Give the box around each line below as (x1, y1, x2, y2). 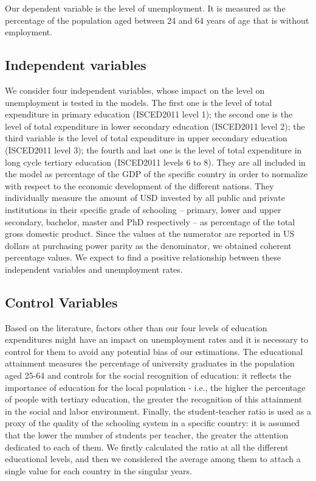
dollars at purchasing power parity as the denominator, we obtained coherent (5, 239, 292, 251)
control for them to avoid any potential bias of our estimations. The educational (5, 345, 303, 357)
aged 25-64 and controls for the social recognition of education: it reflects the (5, 369, 291, 382)
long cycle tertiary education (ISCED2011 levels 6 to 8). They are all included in (5, 155, 306, 168)
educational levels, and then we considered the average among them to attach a (5, 452, 301, 465)
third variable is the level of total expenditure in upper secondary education (5, 132, 287, 144)
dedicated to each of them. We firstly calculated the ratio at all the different (5, 440, 289, 453)
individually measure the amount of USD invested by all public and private (5, 191, 285, 204)
